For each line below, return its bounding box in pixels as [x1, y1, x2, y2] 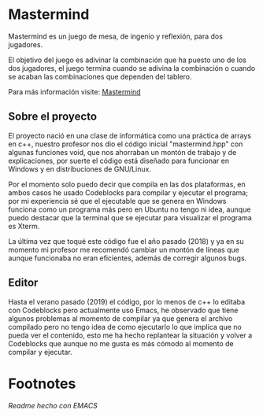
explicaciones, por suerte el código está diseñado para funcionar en [8, 156, 230, 165]
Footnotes [8, 375, 76, 393]
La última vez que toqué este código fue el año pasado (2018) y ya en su [8, 236, 244, 245]
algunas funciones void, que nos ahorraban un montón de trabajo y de [8, 147, 237, 157]
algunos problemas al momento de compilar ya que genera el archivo [8, 313, 233, 323]
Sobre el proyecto [8, 110, 97, 124]
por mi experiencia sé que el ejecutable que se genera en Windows [8, 196, 227, 205]
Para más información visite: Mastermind [8, 87, 141, 96]
